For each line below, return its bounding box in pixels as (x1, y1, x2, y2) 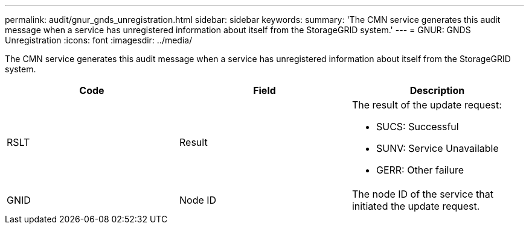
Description (409, 84, 465, 96)
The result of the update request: (351, 99, 502, 111)
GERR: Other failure (376, 164, 464, 176)
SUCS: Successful (376, 121, 459, 133)
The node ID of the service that (351, 188, 493, 200)
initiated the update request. (351, 200, 480, 212)
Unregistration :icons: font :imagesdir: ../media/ (5, 35, 193, 45)
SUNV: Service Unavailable (376, 142, 499, 154)
